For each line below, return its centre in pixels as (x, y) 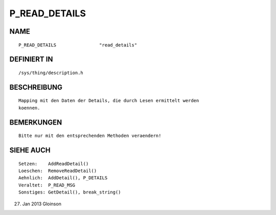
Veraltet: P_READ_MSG (47, 185)
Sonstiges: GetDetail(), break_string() (70, 192)
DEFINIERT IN (31, 59)
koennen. (29, 108)
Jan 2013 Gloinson (42, 204)
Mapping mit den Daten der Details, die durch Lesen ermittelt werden (109, 101)
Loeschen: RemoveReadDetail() (58, 171)
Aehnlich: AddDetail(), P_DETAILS (63, 178)
